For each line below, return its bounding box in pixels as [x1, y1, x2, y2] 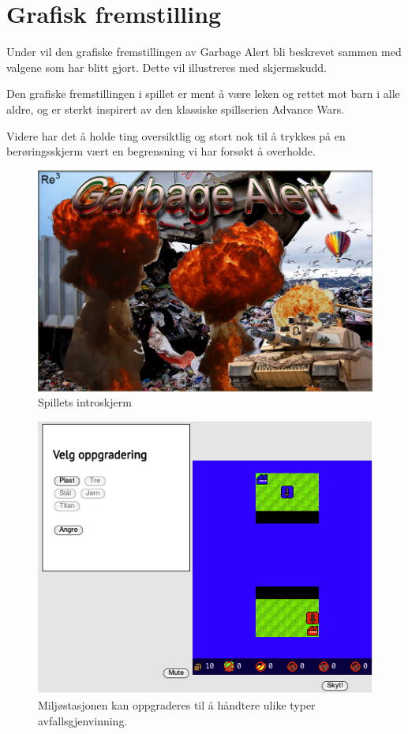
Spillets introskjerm [38, 394, 132, 410]
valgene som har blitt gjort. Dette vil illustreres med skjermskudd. [6, 58, 327, 75]
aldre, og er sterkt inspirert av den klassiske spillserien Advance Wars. [6, 100, 345, 117]
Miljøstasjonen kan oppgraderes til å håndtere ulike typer [38, 697, 316, 713]
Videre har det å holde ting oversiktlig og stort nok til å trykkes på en [6, 127, 346, 144]
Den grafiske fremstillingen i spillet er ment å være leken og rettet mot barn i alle [6, 85, 400, 102]
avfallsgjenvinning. [38, 712, 128, 728]
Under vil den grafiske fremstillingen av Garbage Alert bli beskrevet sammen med [6, 43, 402, 60]
